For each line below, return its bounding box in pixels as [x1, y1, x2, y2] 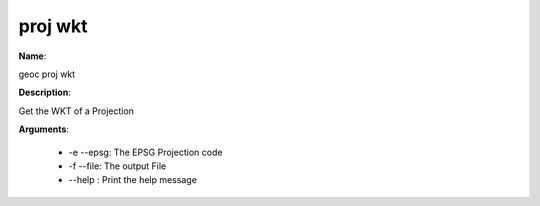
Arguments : [18, 123, 70, 135]
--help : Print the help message [68, 174, 197, 186]
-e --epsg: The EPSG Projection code [68, 146, 223, 158]
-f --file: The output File [68, 160, 167, 172]
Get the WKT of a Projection [18, 105, 135, 117]
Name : [18, 50, 47, 62]
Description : [18, 86, 72, 99]
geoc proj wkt [18, 68, 76, 80]
